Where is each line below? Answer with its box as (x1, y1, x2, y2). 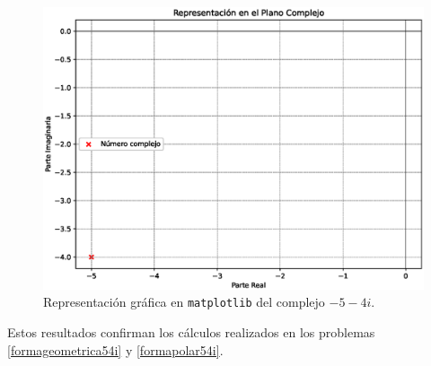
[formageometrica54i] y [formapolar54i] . (7, 340, 224, 359)
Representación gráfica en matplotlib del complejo (43, 292, 325, 311)
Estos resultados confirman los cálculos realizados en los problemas (7, 322, 375, 341)
